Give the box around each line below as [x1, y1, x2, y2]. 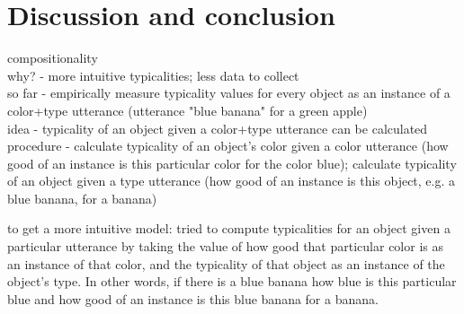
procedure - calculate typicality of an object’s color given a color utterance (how [7, 136, 449, 155]
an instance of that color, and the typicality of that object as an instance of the [7, 254, 445, 273]
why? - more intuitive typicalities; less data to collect [7, 65, 299, 84]
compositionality [7, 48, 98, 67]
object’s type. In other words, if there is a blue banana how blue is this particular [7, 272, 457, 291]
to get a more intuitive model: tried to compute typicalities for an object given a [7, 219, 451, 238]
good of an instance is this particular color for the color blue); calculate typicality [7, 153, 457, 172]
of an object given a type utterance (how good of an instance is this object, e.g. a [7, 171, 456, 190]
